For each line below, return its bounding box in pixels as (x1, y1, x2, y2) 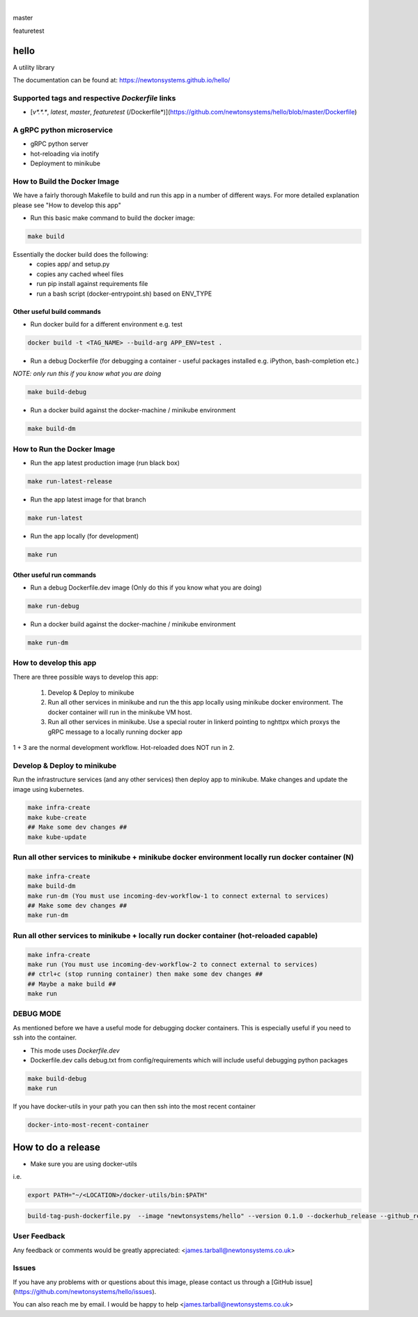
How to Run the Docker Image (13, 444, 116, 453)
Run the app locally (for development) (30, 532, 139, 540)
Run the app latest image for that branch (30, 495, 146, 504)
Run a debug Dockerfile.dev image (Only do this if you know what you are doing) (30, 583, 263, 592)
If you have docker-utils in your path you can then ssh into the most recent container (13, 1102, 256, 1111)
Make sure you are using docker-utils (30, 1159, 137, 1168)
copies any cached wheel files (36, 269, 124, 278)
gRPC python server (30, 140, 88, 148)
